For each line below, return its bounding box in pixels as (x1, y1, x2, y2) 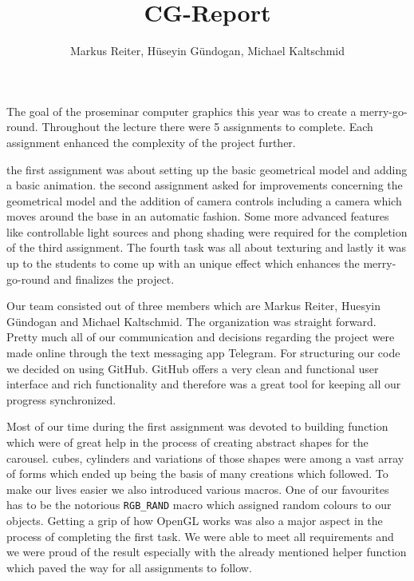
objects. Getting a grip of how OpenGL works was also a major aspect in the (6, 512, 383, 529)
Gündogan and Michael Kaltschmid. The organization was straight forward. (6, 312, 377, 329)
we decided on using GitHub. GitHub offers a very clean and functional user (6, 360, 379, 376)
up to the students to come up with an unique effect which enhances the (6, 255, 360, 272)
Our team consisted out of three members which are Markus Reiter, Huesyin (6, 297, 380, 314)
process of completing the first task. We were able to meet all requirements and (6, 527, 394, 544)
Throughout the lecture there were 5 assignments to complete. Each (41, 118, 373, 135)
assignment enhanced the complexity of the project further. (6, 133, 296, 150)
